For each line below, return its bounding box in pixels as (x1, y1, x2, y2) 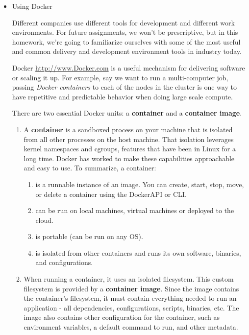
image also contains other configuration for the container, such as (24, 312, 220, 322)
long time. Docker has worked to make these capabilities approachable (24, 153, 235, 163)
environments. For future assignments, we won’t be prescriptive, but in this (12, 27, 238, 37)
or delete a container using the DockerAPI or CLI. (35, 189, 187, 199)
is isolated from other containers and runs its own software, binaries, (35, 247, 241, 258)
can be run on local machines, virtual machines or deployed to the (35, 205, 234, 215)
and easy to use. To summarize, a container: (24, 163, 156, 173)
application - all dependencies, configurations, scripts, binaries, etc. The (24, 302, 239, 312)
